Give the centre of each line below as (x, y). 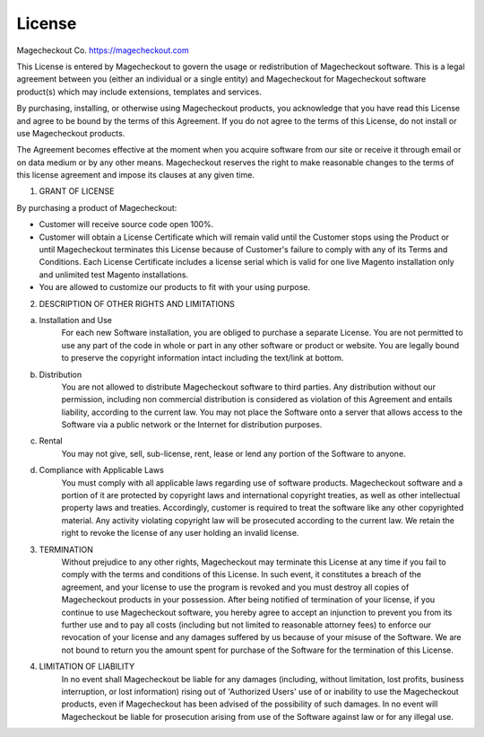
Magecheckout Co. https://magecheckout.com (103, 50)
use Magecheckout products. (71, 133)
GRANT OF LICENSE (77, 191)
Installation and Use (75, 320)
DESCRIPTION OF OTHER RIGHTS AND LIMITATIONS (137, 303)
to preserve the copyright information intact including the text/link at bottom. (203, 358)
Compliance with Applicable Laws (102, 470)
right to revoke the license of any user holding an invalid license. (180, 533)
